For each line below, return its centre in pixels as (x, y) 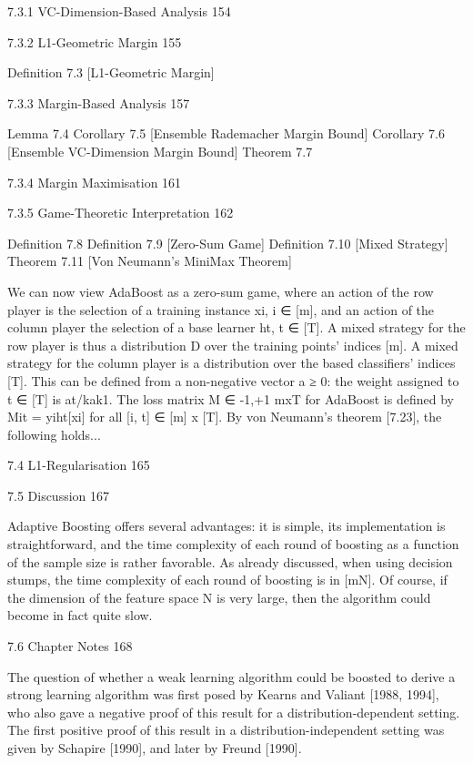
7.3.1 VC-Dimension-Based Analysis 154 (119, 11)
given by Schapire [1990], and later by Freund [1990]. (155, 748)
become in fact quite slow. (80, 615)
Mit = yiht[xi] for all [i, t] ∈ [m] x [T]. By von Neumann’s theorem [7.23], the (225, 417)
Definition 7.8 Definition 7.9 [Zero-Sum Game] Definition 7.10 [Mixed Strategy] (228, 243)
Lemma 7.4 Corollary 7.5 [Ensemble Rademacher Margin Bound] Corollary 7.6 (226, 133)
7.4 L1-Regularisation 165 (79, 465)
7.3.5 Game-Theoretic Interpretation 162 (121, 213)
